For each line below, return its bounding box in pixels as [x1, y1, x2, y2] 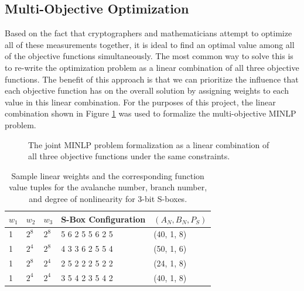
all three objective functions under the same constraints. [28, 150, 230, 162]
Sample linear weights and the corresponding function [11, 169, 204, 182]
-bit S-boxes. [142, 192, 187, 204]
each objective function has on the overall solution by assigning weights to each [5, 84, 289, 97]
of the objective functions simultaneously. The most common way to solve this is [5, 50, 293, 62]
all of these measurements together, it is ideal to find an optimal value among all [5, 38, 295, 50]
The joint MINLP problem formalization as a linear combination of [28, 138, 269, 150]
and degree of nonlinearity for [29, 192, 135, 204]
